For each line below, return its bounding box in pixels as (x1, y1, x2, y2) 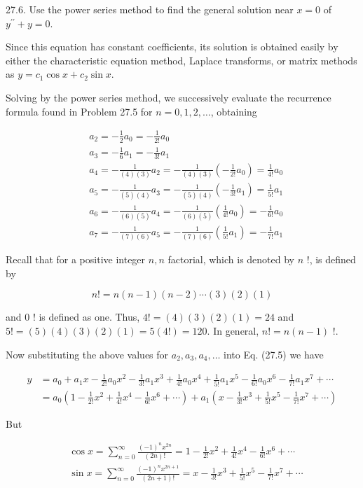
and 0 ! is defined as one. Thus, (6, 309, 140, 324)
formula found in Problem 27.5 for (6, 104, 153, 118)
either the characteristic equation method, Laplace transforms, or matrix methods (6, 53, 357, 67)
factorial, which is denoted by (167, 252, 295, 267)
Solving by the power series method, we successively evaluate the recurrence (6, 90, 331, 104)
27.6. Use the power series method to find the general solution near (6, 2, 294, 16)
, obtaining (210, 104, 257, 118)
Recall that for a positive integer (6, 252, 146, 267)
